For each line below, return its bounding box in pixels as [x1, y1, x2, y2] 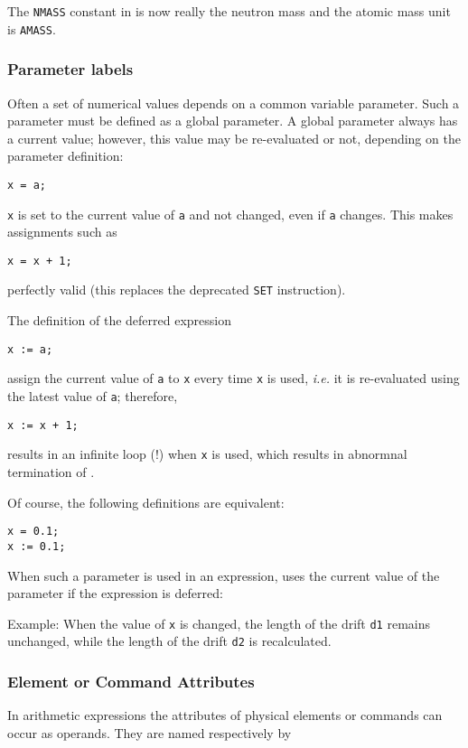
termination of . [7, 463, 95, 481]
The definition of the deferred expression [7, 311, 232, 330]
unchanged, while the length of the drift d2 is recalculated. [7, 631, 332, 650]
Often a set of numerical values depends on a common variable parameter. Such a [7, 93, 460, 112]
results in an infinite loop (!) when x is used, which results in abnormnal [7, 444, 407, 463]
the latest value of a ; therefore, [7, 387, 178, 406]
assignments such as [7, 222, 117, 241]
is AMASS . [7, 19, 56, 38]
